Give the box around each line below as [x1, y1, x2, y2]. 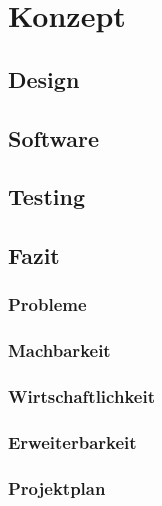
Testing [8, 181, 85, 212]
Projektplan [8, 475, 106, 500]
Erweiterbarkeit [8, 429, 137, 454]
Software [8, 122, 100, 153]
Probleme [8, 292, 87, 317]
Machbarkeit [8, 338, 111, 363]
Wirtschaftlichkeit [8, 384, 155, 409]
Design [8, 63, 80, 94]
